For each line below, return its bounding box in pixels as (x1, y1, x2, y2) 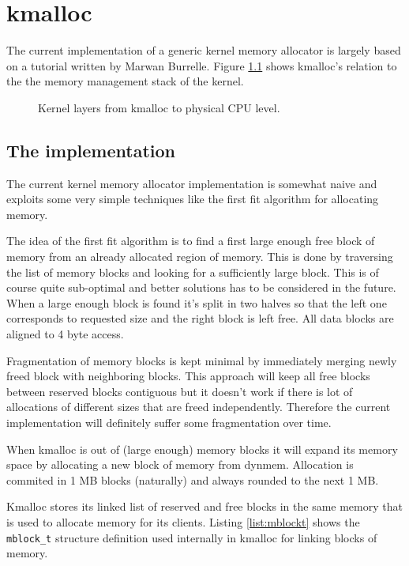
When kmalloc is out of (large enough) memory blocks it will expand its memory (6, 440, 398, 457)
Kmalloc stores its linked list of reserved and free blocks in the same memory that (6, 498, 403, 515)
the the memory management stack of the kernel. (6, 73, 244, 89)
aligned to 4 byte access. (6, 326, 124, 342)
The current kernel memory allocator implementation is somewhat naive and (6, 175, 377, 191)
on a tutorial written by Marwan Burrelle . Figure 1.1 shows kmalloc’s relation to (6, 57, 397, 74)
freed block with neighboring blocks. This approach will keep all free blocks (6, 368, 370, 384)
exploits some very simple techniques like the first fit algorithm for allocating (6, 191, 379, 207)
